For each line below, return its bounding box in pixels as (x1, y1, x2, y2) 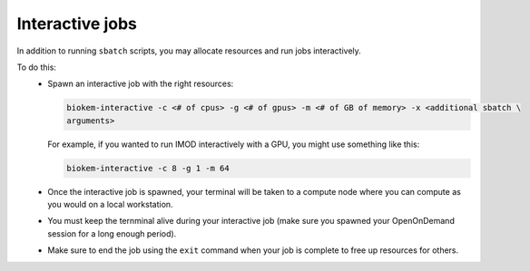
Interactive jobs (16, 14, 138, 34)
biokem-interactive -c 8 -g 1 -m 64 (66, 163, 231, 173)
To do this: (16, 62, 56, 73)
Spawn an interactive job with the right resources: (47, 78, 234, 90)
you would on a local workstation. (47, 199, 173, 210)
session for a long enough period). (47, 227, 177, 239)
